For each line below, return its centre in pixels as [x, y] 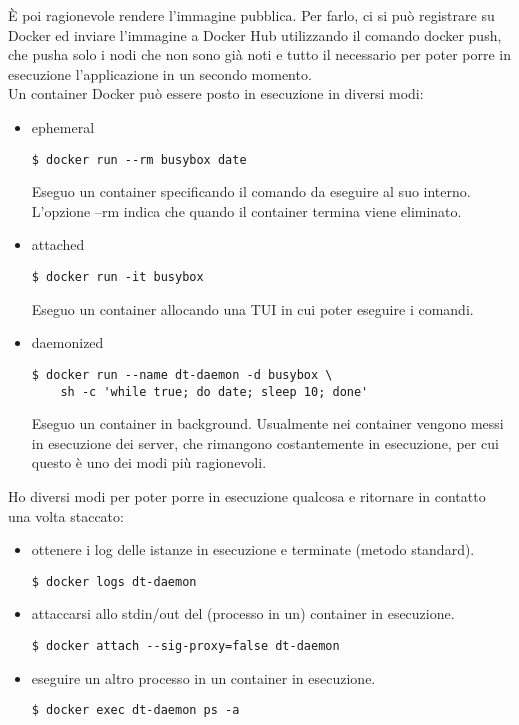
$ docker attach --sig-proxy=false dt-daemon [185, 645]
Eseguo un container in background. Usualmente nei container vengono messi [267, 423]
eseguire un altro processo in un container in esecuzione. [203, 677]
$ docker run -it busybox [117, 277]
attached [58, 244]
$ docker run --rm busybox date [139, 159]
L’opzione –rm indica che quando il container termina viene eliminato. [246, 210]
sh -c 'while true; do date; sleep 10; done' [214, 391]
